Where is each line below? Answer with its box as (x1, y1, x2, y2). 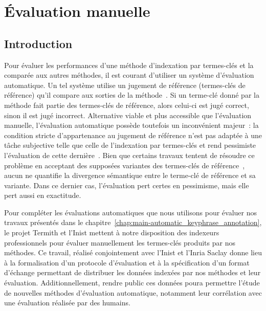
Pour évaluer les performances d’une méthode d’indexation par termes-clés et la (4, 59, 254, 70)
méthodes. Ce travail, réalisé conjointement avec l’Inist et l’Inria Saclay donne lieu (4, 247, 262, 258)
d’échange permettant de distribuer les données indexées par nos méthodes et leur (4, 267, 261, 278)
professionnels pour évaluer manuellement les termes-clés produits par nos (4, 237, 235, 248)
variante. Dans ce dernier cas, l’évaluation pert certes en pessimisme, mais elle (4, 180, 249, 190)
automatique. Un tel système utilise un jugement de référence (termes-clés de (4, 79, 246, 90)
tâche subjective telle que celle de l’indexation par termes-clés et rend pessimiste (4, 140, 256, 150)
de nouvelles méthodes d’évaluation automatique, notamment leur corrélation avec (4, 287, 262, 298)
